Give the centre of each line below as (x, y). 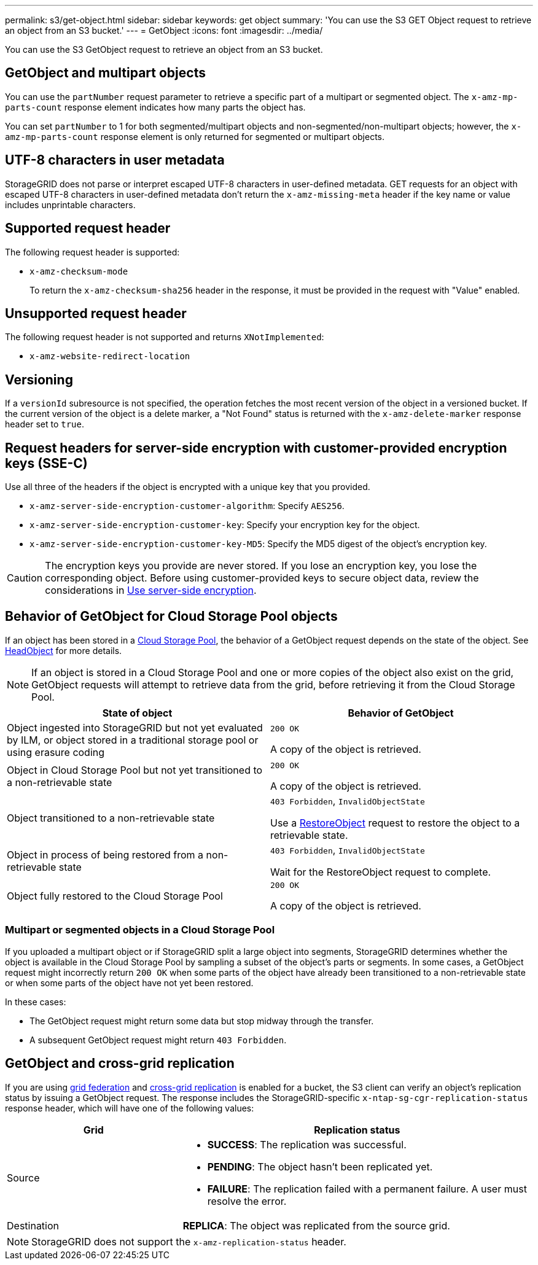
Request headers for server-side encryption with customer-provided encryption (256, 448)
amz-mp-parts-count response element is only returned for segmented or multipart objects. (195, 136)
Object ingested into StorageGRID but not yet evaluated (135, 727)
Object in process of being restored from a (105, 854)
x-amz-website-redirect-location (110, 356)
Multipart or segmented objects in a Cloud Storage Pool (140, 930)
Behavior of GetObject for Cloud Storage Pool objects (171, 617)
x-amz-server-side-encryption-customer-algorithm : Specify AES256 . (187, 506)
